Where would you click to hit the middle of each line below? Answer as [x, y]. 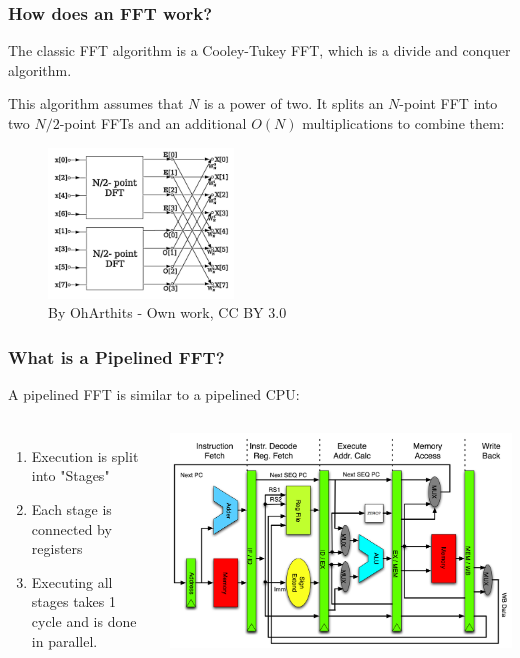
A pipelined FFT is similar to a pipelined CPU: [154, 394]
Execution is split [85, 455]
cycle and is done [84, 620]
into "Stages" [70, 475]
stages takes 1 [73, 601]
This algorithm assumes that [96, 103]
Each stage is [71, 508]
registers [57, 548]
